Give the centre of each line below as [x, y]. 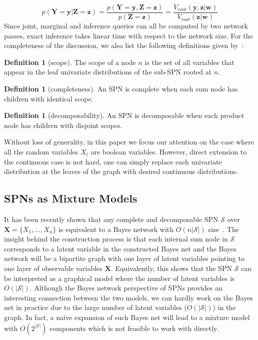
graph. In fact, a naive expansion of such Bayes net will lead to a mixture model [127, 317]
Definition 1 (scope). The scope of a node [70, 62]
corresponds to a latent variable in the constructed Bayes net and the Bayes [120, 248]
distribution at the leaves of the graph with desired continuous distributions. [121, 171]
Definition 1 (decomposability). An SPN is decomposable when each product [124, 115]
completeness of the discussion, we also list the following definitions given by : [124, 45]
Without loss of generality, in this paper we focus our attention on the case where [129, 142]
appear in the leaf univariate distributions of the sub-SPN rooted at [108, 72]
